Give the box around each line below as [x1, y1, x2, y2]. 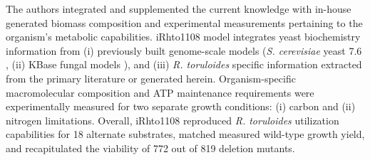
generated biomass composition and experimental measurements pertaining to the [6, 15, 363, 30]
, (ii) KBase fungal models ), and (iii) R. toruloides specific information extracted [6, 57, 362, 72]
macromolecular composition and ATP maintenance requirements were [6, 85, 314, 100]
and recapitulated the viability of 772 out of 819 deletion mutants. [6, 140, 295, 155]
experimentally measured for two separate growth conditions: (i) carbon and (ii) [6, 99, 356, 114]
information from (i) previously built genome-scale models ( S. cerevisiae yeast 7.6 [6, 43, 362, 58]
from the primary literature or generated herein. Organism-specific [6, 70, 296, 85]
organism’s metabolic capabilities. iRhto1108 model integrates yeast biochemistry [6, 29, 361, 44]
